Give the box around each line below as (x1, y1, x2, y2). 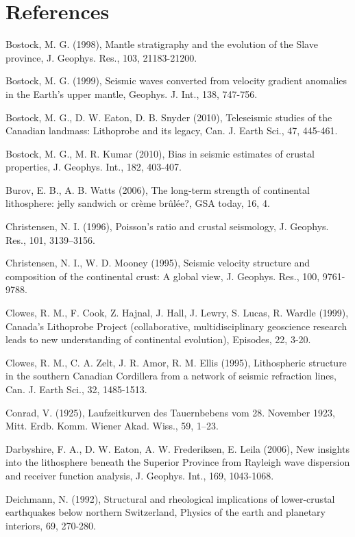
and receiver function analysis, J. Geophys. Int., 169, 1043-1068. (5, 468, 274, 482)
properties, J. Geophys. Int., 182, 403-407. (5, 160, 182, 174)
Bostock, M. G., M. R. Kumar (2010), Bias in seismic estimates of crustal (5, 146, 315, 160)
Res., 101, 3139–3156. (5, 232, 95, 247)
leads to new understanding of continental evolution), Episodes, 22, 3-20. (5, 332, 311, 347)
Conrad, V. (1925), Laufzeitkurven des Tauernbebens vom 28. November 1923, (5, 405, 335, 419)
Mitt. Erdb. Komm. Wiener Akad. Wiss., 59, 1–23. (5, 419, 219, 433)
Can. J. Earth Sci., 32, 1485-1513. (5, 382, 147, 396)
